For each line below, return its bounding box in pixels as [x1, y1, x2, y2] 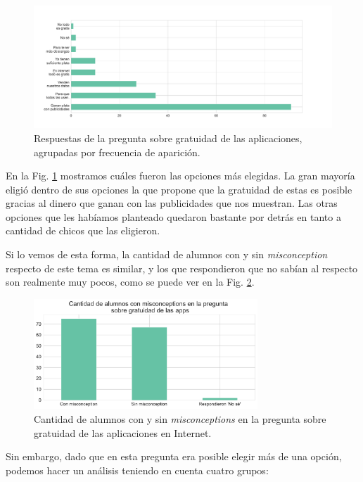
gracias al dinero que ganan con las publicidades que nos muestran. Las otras [6, 196, 338, 210]
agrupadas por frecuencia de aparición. [34, 144, 200, 159]
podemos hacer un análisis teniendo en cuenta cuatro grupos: [6, 462, 269, 477]
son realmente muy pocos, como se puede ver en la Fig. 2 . [6, 274, 255, 289]
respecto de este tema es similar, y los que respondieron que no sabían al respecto [6, 260, 358, 275]
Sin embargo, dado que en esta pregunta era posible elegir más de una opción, [6, 449, 342, 464]
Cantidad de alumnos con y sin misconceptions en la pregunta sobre [34, 411, 326, 426]
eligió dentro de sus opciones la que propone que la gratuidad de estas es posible [6, 182, 352, 196]
